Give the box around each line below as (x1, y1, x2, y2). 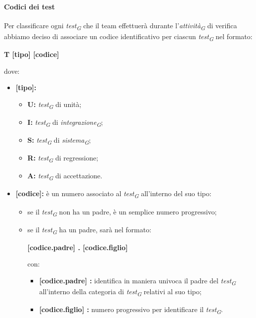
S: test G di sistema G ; (27, 135, 91, 146)
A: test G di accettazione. (27, 170, 102, 182)
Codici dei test (4, 1, 55, 11)
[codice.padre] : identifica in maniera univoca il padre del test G (39, 275, 236, 287)
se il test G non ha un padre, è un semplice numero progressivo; (27, 206, 217, 218)
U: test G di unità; (27, 99, 82, 110)
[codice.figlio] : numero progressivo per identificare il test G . (39, 304, 223, 316)
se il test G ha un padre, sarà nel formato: (27, 224, 152, 236)
